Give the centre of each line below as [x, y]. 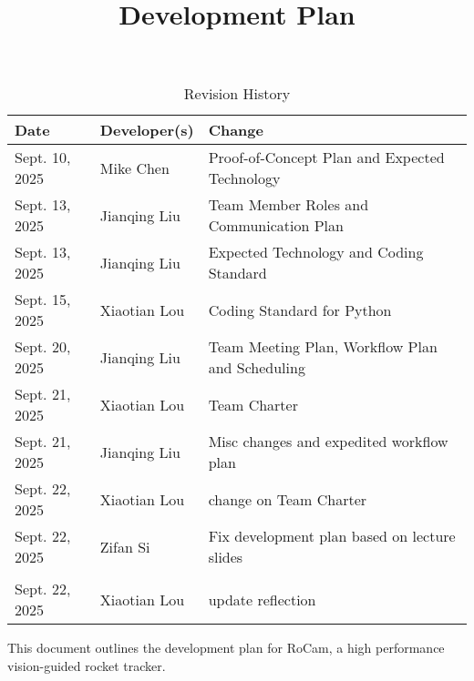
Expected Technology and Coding [316, 252]
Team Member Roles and [289, 205]
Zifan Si [125, 546]
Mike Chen [134, 168]
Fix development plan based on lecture [332, 536]
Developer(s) [147, 130]
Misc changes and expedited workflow [328, 442]
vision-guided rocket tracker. [87, 665]
